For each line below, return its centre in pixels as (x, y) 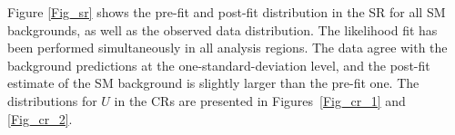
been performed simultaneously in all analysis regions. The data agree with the (227, 48)
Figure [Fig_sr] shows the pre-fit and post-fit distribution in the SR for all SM (227, 12)
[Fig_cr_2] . (40, 118)
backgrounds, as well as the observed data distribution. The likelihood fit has (222, 29)
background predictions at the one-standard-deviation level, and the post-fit (219, 65)
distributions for (52, 100)
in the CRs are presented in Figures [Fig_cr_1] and (260, 100)
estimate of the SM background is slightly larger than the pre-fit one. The (213, 83)
